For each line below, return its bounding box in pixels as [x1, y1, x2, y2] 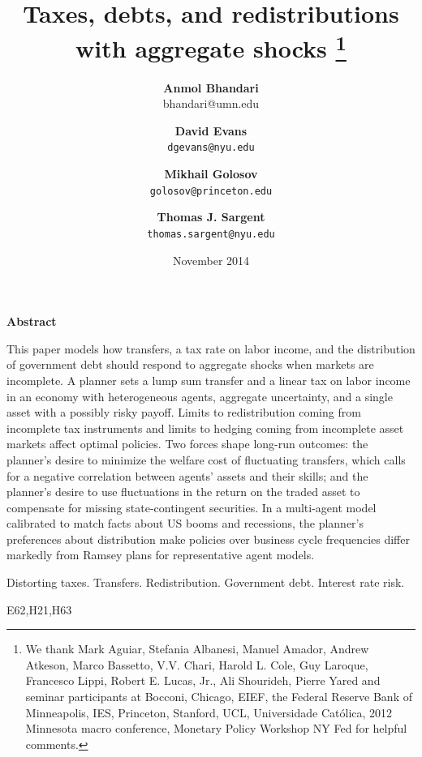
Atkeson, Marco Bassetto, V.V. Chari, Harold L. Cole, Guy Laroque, [25, 656, 368, 673]
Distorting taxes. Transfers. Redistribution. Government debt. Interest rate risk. [6, 574, 405, 591]
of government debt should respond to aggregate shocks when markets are [6, 356, 374, 373]
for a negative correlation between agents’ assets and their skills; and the [6, 467, 368, 484]
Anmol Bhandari [163, 79, 259, 96]
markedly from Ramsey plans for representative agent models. [6, 546, 315, 563]
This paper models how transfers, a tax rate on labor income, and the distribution [6, 340, 416, 357]
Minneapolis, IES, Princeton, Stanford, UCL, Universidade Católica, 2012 [25, 704, 393, 721]
